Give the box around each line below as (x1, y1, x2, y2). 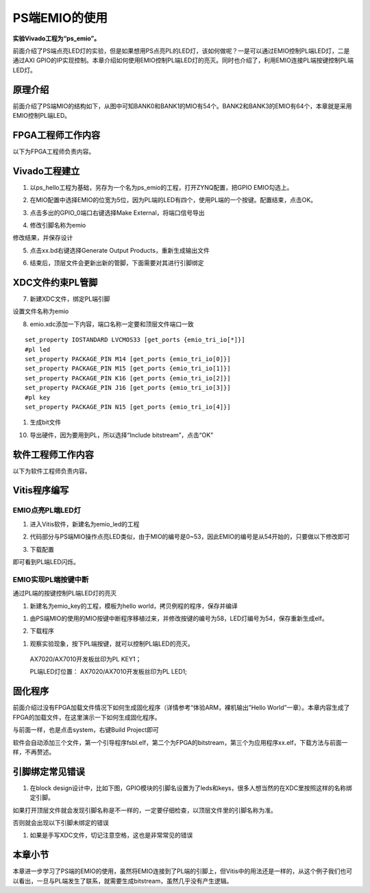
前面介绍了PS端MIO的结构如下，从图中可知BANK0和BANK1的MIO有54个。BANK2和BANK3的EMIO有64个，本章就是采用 (12, 101, 352, 110)
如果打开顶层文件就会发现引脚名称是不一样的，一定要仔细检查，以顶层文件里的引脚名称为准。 (12, 806, 277, 814)
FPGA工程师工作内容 (12, 129, 101, 140)
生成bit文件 (29, 418, 62, 426)
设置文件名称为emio (12, 307, 69, 315)
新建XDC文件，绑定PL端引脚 (29, 295, 110, 303)
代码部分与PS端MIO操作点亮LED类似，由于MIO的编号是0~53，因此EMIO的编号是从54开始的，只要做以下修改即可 (29, 533, 350, 541)
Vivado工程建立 (12, 165, 80, 177)
